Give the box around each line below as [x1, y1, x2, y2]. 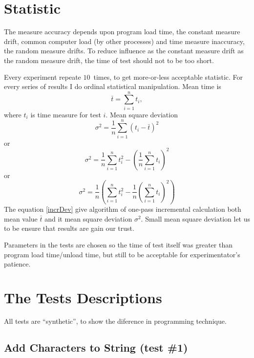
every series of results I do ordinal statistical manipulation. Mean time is [4, 81, 221, 91]
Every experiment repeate [4, 71, 81, 82]
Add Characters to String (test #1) [4, 339, 188, 355]
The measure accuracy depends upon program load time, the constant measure [4, 26, 240, 37]
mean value [4, 213, 38, 224]
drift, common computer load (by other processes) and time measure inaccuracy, [4, 36, 245, 46]
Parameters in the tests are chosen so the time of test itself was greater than [4, 240, 233, 250]
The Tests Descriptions [4, 288, 162, 308]
